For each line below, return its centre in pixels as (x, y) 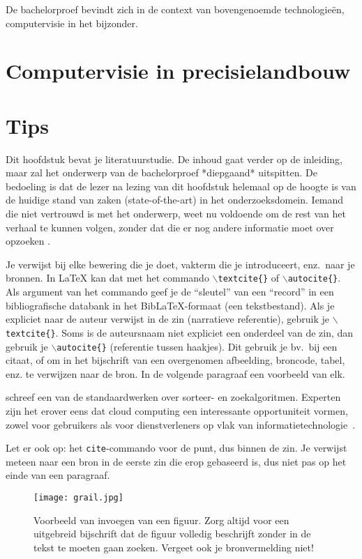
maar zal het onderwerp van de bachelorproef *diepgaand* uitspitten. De (161, 173)
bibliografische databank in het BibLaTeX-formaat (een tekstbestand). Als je (170, 305)
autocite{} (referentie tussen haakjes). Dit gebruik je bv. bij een (197, 346)
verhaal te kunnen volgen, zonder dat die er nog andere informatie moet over (170, 227)
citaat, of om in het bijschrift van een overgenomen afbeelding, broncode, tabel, (175, 360)
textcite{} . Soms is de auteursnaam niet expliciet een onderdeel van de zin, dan (180, 332)
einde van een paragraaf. (58, 475)
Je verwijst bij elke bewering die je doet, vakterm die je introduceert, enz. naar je (180, 264)
